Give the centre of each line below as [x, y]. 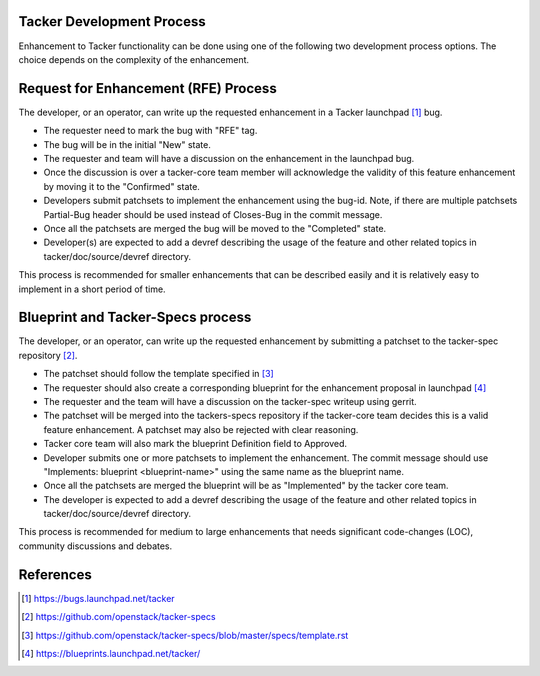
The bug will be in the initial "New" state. [127, 144]
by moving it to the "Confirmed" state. [121, 186]
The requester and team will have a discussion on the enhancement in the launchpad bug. [229, 158]
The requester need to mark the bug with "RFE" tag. [150, 131]
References [55, 574]
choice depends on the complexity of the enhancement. [134, 59]
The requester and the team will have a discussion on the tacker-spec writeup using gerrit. [230, 401]
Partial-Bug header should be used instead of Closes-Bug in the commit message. [213, 214]
